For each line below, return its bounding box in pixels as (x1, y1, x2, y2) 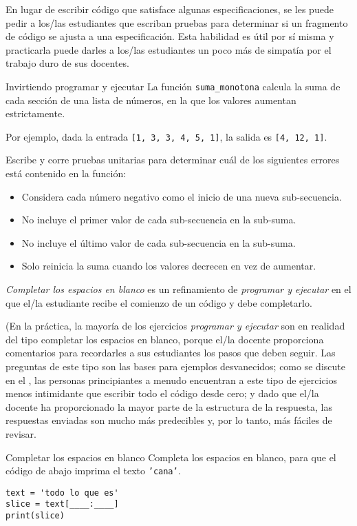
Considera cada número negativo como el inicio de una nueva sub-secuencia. (21, 189, 342, 203)
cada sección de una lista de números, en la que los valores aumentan (6, 92, 296, 107)
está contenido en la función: (6, 166, 127, 181)
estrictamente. (6, 106, 65, 121)
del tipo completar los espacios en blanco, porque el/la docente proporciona (6, 332, 324, 346)
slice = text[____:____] (6, 499, 119, 509)
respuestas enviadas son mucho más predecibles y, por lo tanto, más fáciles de (6, 413, 332, 427)
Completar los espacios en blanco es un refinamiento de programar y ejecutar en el (6, 282, 351, 296)
